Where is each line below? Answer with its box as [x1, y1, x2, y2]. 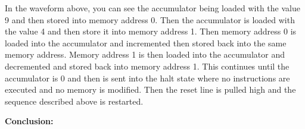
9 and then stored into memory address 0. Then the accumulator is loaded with [5, 13, 295, 26]
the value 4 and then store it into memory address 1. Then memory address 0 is [5, 25, 297, 37]
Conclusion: [5, 115, 54, 127]
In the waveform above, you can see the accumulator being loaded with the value [5, 2, 300, 14]
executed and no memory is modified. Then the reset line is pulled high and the [5, 83, 296, 96]
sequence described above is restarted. [5, 95, 144, 107]
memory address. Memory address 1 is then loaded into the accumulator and [5, 48, 285, 61]
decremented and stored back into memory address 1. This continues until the [5, 59, 290, 72]
